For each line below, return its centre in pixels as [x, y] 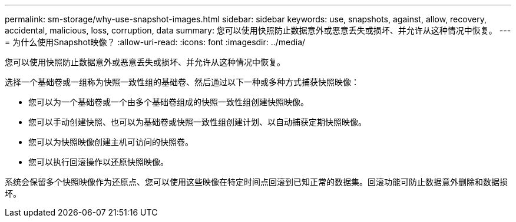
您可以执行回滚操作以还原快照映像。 [98, 162]
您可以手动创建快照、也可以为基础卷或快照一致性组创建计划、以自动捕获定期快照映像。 [197, 122]
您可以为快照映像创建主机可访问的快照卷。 [111, 142]
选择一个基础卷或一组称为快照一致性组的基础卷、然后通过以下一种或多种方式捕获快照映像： [182, 82]
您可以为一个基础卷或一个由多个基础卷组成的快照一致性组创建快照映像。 [168, 102]
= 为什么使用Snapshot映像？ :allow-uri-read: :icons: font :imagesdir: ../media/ [155, 42]
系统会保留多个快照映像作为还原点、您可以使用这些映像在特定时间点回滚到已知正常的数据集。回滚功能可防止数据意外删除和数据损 [256, 182]
